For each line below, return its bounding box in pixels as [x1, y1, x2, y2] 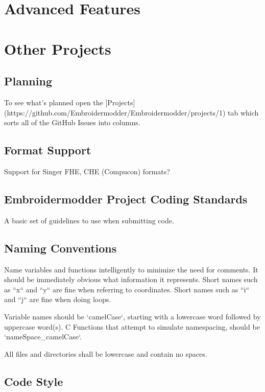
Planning [4, 73, 52, 89]
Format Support [4, 142, 91, 158]
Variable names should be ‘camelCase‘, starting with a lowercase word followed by [4, 311, 261, 321]
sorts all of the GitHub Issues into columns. [4, 117, 140, 128]
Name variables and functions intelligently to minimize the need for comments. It [4, 264, 258, 274]
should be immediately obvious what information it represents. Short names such [4, 274, 258, 285]
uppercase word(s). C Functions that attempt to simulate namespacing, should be [4, 321, 260, 332]
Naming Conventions [4, 240, 117, 256]
